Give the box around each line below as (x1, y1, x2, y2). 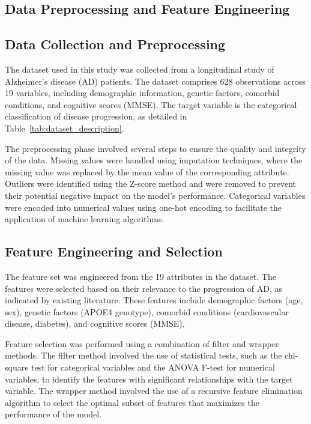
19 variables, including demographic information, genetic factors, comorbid (5, 86, 280, 99)
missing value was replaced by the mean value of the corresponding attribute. (5, 165, 289, 178)
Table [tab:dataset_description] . (5, 121, 124, 134)
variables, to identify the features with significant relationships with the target (5, 372, 293, 385)
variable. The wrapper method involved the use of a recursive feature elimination (5, 384, 303, 397)
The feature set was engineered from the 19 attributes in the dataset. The (5, 270, 276, 282)
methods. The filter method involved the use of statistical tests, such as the (5, 349, 282, 362)
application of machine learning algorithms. (5, 213, 165, 225)
